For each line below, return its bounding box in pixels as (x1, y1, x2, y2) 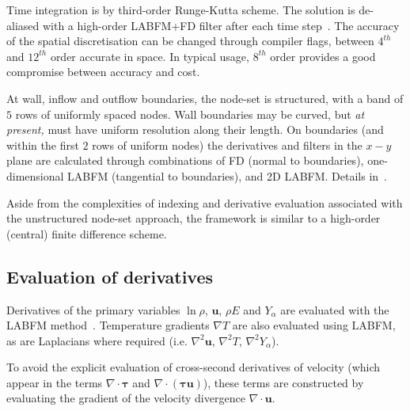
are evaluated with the (280, 301, 389, 318)
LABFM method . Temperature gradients (6, 317, 210, 333)
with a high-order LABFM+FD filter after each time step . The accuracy (42, 17, 400, 33)
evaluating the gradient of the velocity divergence (6, 390, 245, 406)
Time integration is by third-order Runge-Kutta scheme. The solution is (6, 2, 355, 17)
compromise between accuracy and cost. (6, 63, 200, 80)
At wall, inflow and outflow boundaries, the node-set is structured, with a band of (6, 89, 404, 106)
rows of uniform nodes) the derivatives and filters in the (92, 136, 363, 153)
